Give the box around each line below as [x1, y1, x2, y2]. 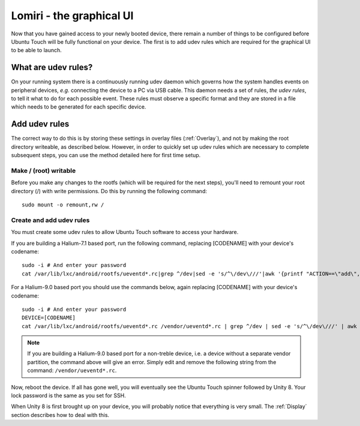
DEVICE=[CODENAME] [22, 314, 76, 321]
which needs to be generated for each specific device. [11, 103, 146, 110]
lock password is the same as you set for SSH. [11, 392, 126, 399]
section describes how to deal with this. [11, 411, 110, 418]
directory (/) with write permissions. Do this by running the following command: [11, 187, 207, 194]
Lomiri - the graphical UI [11, 9, 134, 22]
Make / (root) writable [11, 166, 76, 175]
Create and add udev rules [11, 216, 90, 224]
